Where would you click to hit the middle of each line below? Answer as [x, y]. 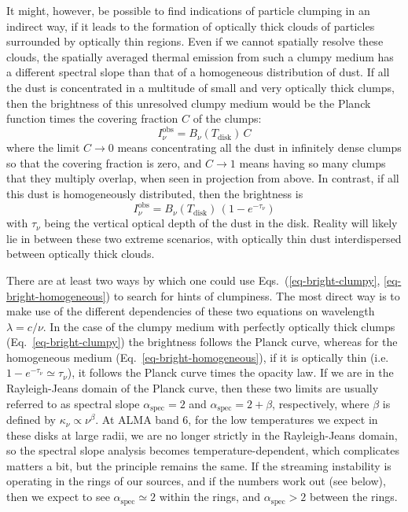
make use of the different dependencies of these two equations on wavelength [191, 311]
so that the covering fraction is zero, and [104, 162]
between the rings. [353, 497]
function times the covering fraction [92, 118]
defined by [31, 420]
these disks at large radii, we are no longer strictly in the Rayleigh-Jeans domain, [202, 435]
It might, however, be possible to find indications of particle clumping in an [188, 10]
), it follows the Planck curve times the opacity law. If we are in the [230, 372]
